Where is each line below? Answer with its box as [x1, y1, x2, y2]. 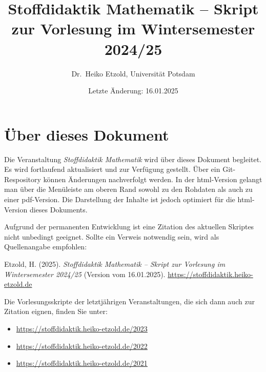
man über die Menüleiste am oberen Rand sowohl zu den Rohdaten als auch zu [4, 184, 253, 194]
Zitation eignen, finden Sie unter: [4, 306, 108, 317]
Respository [4, 173, 41, 184]
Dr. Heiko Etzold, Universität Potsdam [71, 68, 195, 79]
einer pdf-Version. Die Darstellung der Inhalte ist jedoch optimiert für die [4, 194, 235, 204]
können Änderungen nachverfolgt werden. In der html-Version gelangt [43, 173, 262, 184]
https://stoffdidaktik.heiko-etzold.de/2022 [16, 340, 148, 351]
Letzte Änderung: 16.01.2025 [88, 85, 178, 96]
